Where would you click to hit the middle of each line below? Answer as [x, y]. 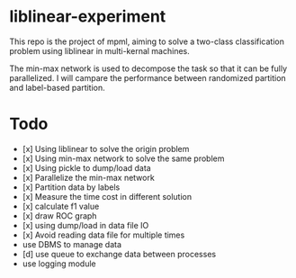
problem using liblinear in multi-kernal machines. [100, 50]
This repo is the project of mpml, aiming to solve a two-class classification [147, 41]
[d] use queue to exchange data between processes [119, 254]
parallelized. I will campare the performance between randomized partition [148, 77]
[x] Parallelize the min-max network [88, 177]
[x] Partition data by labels [71, 187]
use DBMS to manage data [72, 244]
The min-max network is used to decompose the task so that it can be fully [148, 68]
